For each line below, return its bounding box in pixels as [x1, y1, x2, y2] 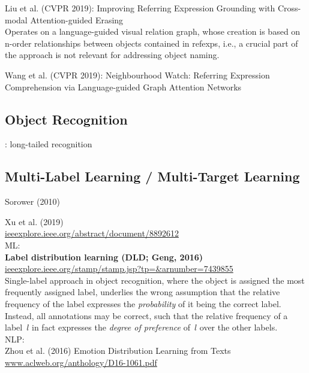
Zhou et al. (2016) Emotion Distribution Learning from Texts [5, 344, 231, 357]
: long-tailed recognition [5, 138, 92, 150]
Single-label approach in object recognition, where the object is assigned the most [5, 274, 305, 286]
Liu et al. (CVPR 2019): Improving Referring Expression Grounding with [5, 2, 275, 14]
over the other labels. [199, 321, 278, 333]
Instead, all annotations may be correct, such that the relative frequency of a [5, 309, 288, 322]
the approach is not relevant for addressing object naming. [5, 48, 220, 61]
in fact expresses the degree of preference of [32, 321, 190, 333]
